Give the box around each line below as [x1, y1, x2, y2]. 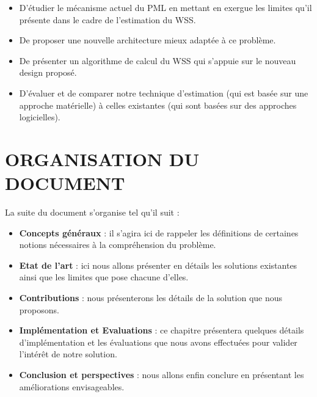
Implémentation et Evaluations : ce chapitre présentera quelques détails [19, 324, 304, 337]
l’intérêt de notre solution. [19, 348, 117, 360]
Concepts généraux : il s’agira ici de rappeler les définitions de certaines [19, 226, 299, 239]
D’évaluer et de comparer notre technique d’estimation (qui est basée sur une [19, 86, 308, 99]
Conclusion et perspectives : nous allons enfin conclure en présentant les [19, 368, 304, 381]
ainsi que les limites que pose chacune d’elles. [19, 271, 189, 283]
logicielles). [19, 111, 60, 123]
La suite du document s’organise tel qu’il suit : [5, 206, 180, 219]
